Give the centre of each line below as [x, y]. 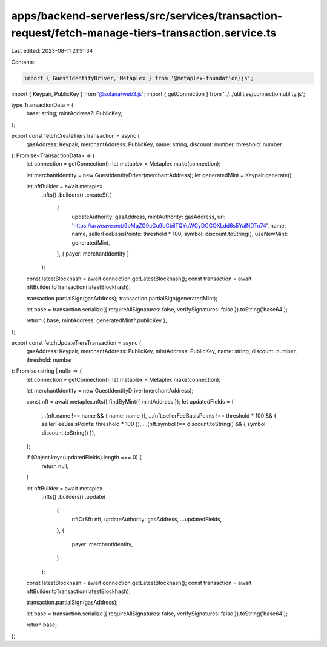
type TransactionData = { [42, 105]
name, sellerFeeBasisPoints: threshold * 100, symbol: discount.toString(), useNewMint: [180, 234]
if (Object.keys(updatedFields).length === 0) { [84, 458]
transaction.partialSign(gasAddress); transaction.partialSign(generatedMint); [122, 298]
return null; [55, 466]
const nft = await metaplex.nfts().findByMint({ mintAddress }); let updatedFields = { [130, 402]
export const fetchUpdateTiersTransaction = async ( [76, 343]
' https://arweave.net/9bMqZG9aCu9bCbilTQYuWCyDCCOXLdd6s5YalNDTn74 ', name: [179, 225]
